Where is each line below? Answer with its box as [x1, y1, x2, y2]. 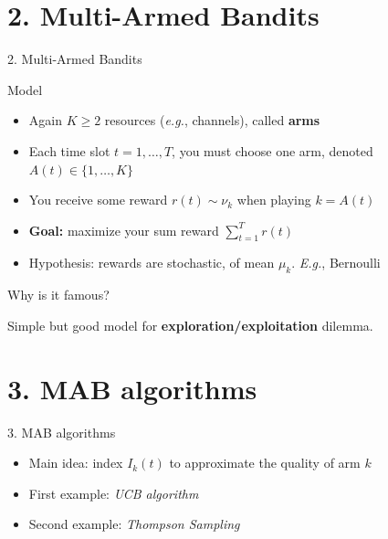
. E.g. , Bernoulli [291, 253, 381, 272]
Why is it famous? [7, 285, 110, 304]
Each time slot [28, 141, 110, 160]
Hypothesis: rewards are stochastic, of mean [28, 253, 275, 272]
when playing [236, 190, 311, 209]
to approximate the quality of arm [169, 453, 361, 472]
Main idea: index [28, 453, 123, 472]
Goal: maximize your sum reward [28, 220, 219, 239]
